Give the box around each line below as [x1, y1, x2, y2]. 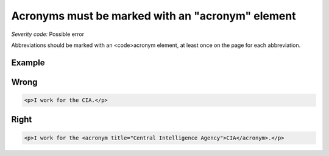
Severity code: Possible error [11, 30, 85, 38]
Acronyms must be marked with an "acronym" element [11, 9, 296, 23]
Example [11, 57, 45, 68]
